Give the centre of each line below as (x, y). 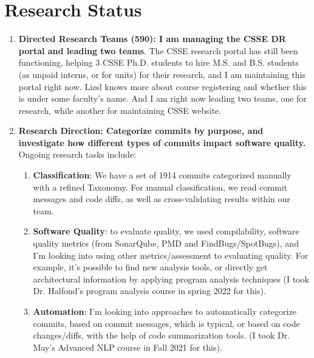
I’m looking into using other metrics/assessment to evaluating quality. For (171, 255)
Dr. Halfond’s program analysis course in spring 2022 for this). (149, 291)
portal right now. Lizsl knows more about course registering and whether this (162, 86)
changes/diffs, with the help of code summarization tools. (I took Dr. (162, 335)
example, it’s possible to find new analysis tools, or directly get (150, 267)
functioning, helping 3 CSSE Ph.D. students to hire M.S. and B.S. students (159, 62)
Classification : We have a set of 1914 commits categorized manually (162, 175)
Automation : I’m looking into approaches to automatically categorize (165, 311)
